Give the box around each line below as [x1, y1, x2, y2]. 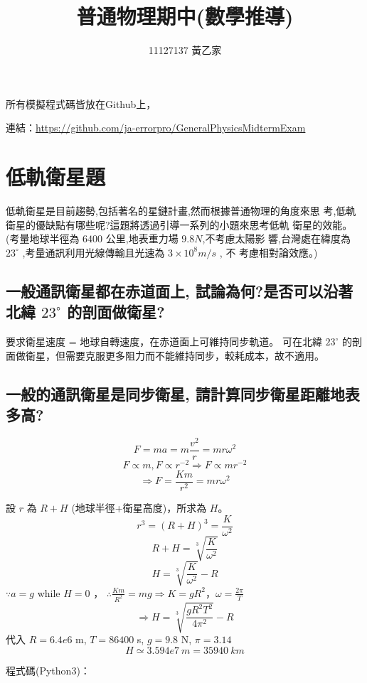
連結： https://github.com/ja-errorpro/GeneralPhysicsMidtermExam [6, 120, 306, 135]
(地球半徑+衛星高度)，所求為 [71, 500, 207, 515]
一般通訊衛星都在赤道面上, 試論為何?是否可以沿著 [6, 279, 353, 301]
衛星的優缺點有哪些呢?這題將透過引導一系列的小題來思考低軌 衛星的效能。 [6, 217, 353, 232]
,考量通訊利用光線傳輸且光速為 [22, 244, 165, 259]
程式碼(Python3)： [6, 662, 90, 677]
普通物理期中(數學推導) [76, 1, 294, 31]
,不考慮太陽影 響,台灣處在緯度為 [202, 231, 351, 246]
